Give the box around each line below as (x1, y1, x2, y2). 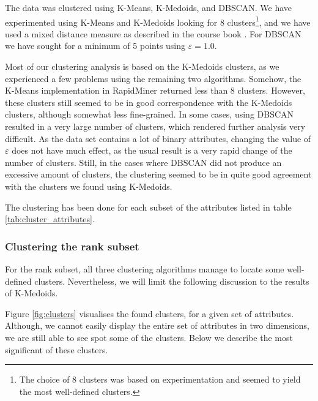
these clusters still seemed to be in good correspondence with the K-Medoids (5, 96, 292, 108)
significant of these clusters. (5, 343, 108, 356)
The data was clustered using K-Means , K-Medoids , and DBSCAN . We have (5, 1, 292, 13)
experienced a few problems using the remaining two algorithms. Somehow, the (5, 72, 301, 84)
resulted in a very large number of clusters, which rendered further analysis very (5, 120, 306, 132)
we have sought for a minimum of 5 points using (5, 39, 186, 52)
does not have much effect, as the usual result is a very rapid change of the (12, 144, 292, 157)
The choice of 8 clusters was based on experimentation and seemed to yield (19, 373, 301, 386)
